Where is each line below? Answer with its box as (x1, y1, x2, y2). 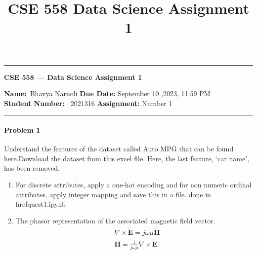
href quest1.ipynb (15, 199, 66, 209)
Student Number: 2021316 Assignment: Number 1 (4, 98, 172, 108)
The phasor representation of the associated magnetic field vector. (15, 215, 215, 225)
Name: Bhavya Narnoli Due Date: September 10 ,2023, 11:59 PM (4, 88, 211, 99)
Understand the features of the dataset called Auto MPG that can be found (4, 144, 234, 154)
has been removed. (4, 163, 60, 173)
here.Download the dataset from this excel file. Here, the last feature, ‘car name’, (4, 153, 250, 163)
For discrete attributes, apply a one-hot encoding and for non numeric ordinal (15, 179, 252, 189)
